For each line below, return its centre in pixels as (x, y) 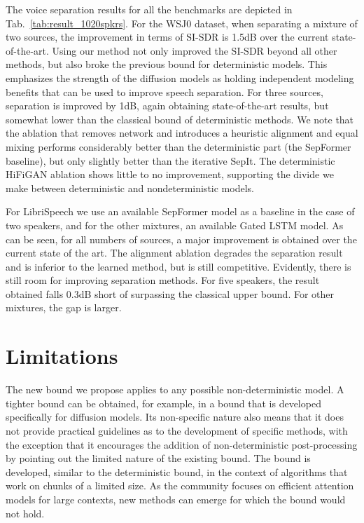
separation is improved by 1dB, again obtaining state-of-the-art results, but (167, 106)
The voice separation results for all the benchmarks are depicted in (149, 9)
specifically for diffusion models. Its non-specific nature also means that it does (175, 417)
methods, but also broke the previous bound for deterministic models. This (167, 64)
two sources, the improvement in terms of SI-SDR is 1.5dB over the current (167, 37)
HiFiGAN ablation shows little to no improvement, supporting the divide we (170, 174)
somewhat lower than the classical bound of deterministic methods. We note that (180, 119)
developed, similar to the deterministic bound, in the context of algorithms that (177, 471)
